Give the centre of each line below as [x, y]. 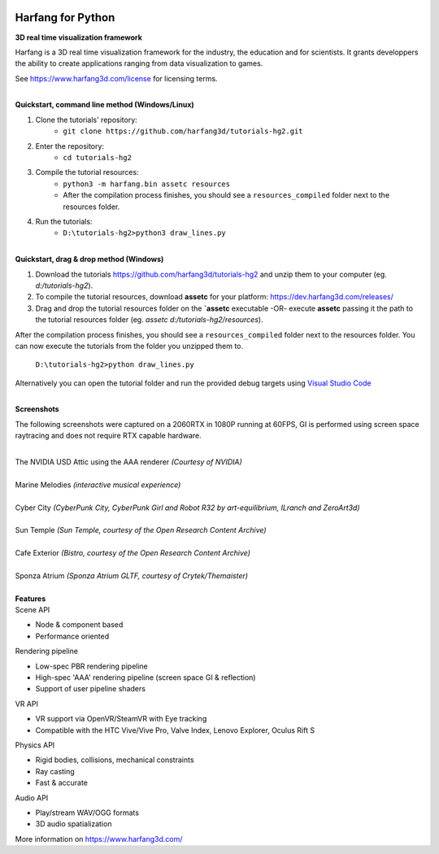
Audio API [32, 798]
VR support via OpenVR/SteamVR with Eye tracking [121, 719]
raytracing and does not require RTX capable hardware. [109, 436]
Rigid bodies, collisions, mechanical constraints [115, 760]
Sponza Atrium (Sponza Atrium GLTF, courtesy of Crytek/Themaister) [131, 575]
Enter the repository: [70, 146]
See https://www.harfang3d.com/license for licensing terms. [117, 78]
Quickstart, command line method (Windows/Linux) [104, 105]
